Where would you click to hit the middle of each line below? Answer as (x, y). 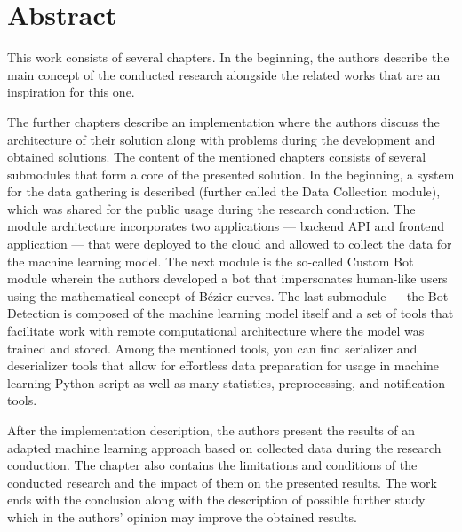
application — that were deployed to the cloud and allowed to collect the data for (230, 244)
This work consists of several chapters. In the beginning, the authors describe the (228, 57)
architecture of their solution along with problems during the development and (221, 139)
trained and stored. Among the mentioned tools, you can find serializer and (212, 348)
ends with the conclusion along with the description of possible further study (216, 500)
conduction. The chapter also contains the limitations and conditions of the (212, 465)
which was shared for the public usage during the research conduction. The (211, 208)
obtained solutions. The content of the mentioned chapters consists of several (217, 157)
